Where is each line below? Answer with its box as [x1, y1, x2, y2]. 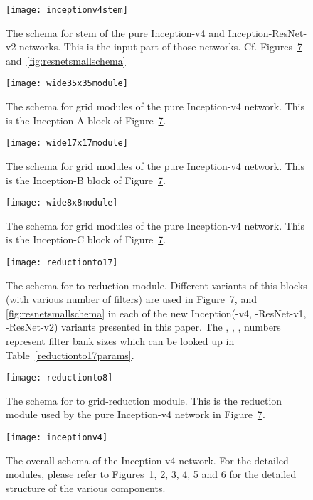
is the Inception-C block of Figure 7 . [6, 232, 166, 247]
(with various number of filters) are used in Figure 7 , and [6, 292, 257, 307]
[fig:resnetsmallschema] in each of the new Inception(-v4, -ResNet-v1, [6, 305, 307, 320]
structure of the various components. [6, 480, 166, 495]
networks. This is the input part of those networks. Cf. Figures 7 [19, 39, 302, 54]
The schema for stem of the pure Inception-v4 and [6, 25, 225, 40]
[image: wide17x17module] [6, 138, 128, 149]
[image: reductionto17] [6, 257, 118, 267]
